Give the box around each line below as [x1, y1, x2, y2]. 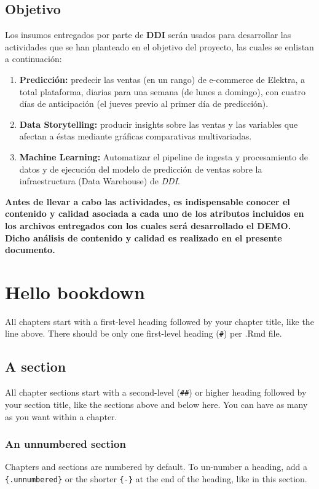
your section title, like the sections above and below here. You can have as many [5, 397, 308, 410]
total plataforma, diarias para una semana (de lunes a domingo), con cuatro [19, 85, 305, 98]
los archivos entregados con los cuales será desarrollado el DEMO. [5, 219, 291, 232]
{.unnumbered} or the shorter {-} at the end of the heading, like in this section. [5, 472, 307, 485]
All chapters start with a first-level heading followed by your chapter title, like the [5, 315, 314, 327]
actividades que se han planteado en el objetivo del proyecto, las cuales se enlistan [5, 40, 314, 53]
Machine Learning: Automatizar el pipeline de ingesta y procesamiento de [19, 150, 308, 163]
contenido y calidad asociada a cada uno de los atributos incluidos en [5, 207, 304, 220]
